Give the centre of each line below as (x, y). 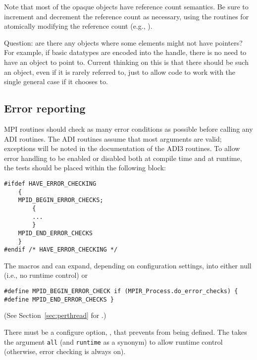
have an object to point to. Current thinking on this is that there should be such (126, 62)
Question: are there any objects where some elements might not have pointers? (123, 42)
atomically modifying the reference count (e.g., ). (78, 26)
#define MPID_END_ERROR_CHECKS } (59, 299)
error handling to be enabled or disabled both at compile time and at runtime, (123, 158)
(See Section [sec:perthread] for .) (55, 315)
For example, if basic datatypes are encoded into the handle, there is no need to (125, 52)
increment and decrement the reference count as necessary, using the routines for (127, 16)
